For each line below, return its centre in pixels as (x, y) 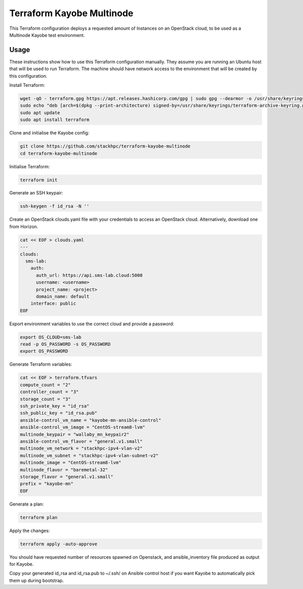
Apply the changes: (30, 530)
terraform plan (39, 517)
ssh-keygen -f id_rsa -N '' (55, 206)
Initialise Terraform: (30, 166)
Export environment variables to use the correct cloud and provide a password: (92, 324)
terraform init (39, 180)
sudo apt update (40, 113)
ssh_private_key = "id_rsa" (55, 406)
